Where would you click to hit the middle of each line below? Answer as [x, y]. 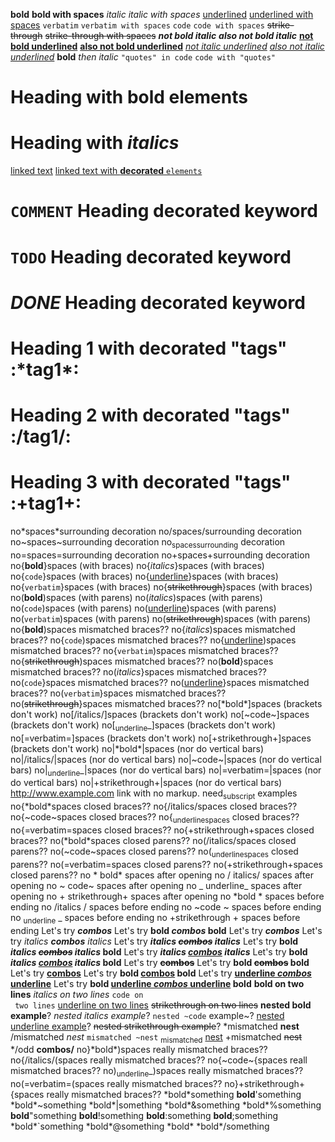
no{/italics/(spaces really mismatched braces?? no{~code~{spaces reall [159, 1060]
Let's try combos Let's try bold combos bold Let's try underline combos [161, 973]
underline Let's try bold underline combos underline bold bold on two [157, 983]
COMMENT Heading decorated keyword [164, 211]
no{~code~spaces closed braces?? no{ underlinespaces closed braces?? [155, 818]
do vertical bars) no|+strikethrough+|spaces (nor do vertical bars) [146, 783]
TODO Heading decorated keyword [151, 256]
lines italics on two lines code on [77, 994]
